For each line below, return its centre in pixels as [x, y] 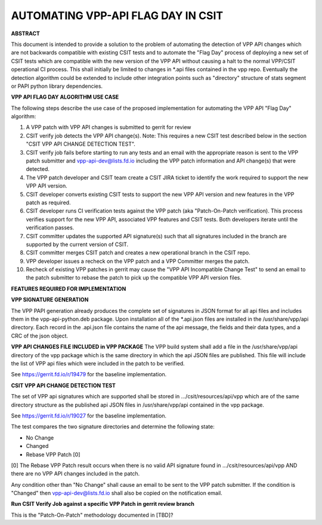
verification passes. [50, 228]
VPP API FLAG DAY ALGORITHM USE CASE [65, 97]
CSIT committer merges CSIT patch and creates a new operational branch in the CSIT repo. [138, 253]
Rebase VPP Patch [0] [53, 455]
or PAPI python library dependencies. [57, 86]
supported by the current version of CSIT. [77, 244]
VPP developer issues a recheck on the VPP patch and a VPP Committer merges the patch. [138, 261]
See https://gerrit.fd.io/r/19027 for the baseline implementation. [89, 416]
